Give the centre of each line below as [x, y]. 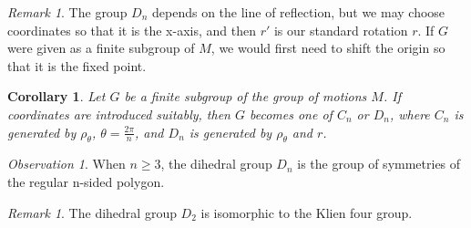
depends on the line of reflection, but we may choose [299, 12]
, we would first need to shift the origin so [328, 48]
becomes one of [291, 114]
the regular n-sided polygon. [86, 181]
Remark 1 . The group [67, 12]
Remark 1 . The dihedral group [92, 212]
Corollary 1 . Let [56, 96]
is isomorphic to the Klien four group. [307, 212]
